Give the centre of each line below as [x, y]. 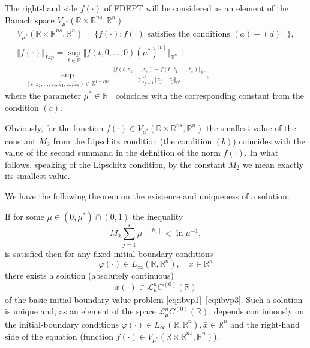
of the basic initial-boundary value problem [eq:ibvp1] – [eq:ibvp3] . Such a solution [154, 299]
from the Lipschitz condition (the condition [133, 140]
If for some [25, 216]
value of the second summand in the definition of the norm [113, 152]
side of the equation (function [59, 336]
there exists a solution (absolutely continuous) [89, 275]
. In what [261, 152]
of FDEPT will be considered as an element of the [196, 8]
